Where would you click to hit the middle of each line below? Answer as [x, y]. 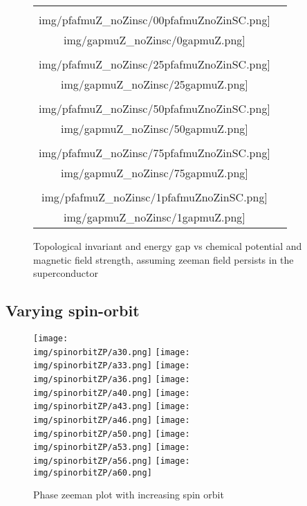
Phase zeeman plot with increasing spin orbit [129, 495]
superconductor [66, 273]
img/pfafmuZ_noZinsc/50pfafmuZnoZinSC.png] [155, 108]
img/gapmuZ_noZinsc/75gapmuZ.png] [155, 173]
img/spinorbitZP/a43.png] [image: [112, 407]
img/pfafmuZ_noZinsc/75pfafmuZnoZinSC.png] [155, 153]
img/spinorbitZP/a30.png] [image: [112, 352]
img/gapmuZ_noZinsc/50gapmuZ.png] [155, 128]
